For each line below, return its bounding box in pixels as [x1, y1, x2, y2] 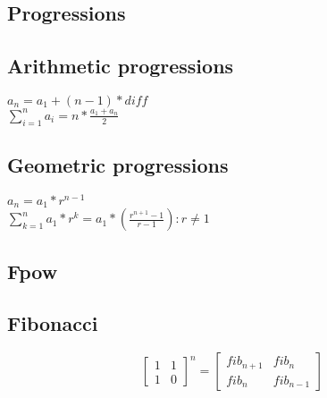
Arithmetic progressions [7, 52, 234, 80]
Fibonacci [7, 309, 98, 337]
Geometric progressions [7, 150, 229, 178]
